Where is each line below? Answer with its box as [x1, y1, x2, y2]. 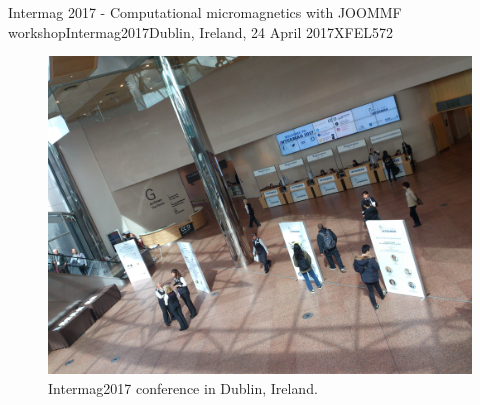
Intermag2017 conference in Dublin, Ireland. [48, 377, 318, 398]
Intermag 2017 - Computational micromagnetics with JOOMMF [8, 2, 402, 22]
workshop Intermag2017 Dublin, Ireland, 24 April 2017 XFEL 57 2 [8, 21, 393, 42]
